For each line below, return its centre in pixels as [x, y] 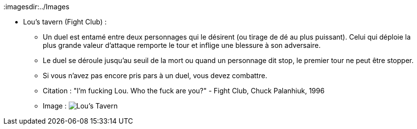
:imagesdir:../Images [37, 7]
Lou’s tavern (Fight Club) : [65, 22]
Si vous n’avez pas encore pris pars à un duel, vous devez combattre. [155, 75]
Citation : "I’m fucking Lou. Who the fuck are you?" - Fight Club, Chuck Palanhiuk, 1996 [184, 91]
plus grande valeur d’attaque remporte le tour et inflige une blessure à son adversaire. [182, 45]
